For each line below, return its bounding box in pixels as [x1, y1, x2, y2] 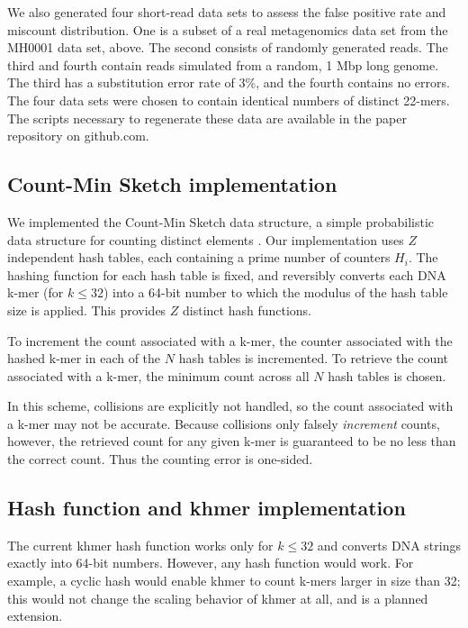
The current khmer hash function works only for [7, 535, 274, 554]
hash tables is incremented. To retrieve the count [178, 349, 449, 368]
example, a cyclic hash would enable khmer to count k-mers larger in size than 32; [7, 571, 461, 590]
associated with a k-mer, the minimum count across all [7, 366, 310, 385]
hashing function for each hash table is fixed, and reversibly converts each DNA [7, 265, 446, 284]
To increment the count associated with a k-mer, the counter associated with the [7, 331, 453, 350]
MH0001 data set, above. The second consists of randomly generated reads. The [7, 38, 448, 57]
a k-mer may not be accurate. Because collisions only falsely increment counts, [7, 414, 440, 432]
